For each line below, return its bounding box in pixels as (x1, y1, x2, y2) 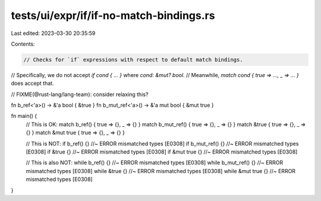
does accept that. (11, 80, 54, 87)
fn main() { (11, 113, 37, 120)
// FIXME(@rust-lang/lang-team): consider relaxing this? (11, 91, 149, 98)
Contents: (11, 40, 35, 47)
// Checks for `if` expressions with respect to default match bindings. (23, 56, 243, 63)
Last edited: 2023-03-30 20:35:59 (11, 30, 96, 37)
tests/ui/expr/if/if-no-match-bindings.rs (11, 9, 215, 22)
